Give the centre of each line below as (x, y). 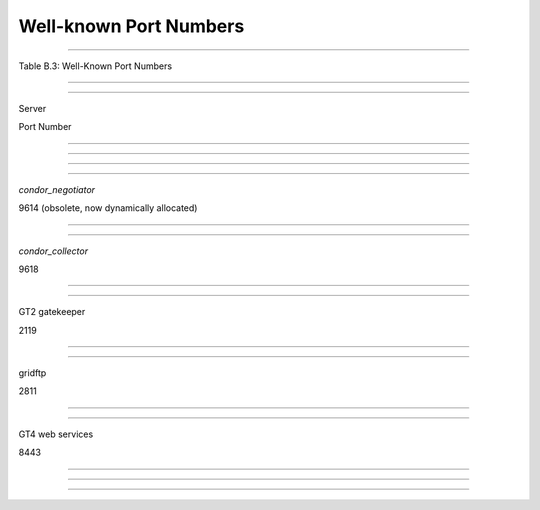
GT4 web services (56, 434)
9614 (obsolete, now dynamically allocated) (108, 208)
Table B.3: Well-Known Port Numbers (95, 66)
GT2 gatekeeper (52, 312)
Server (32, 108)
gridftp (32, 373)
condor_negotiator (56, 189)
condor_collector (53, 251)
